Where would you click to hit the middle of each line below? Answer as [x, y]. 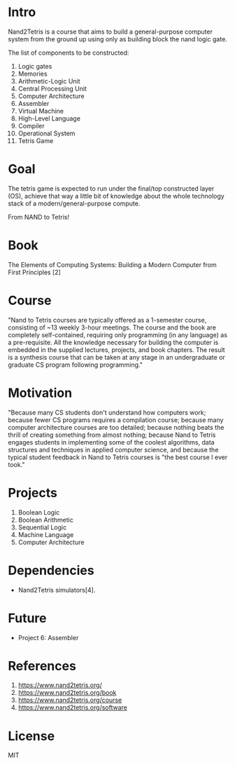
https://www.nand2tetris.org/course [70, 700]
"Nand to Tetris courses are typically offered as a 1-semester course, [107, 320]
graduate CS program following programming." [75, 365]
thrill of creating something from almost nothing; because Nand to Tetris [112, 435]
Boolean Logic [39, 512]
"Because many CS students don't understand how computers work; [107, 412]
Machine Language [46, 534]
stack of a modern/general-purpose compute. [74, 203]
